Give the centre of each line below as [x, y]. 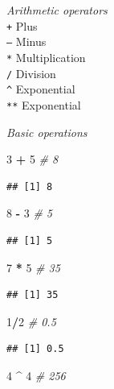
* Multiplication [46, 57]
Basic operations [47, 132]
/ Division [31, 73]
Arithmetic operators [57, 10]
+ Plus [22, 25]
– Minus [26, 41]
